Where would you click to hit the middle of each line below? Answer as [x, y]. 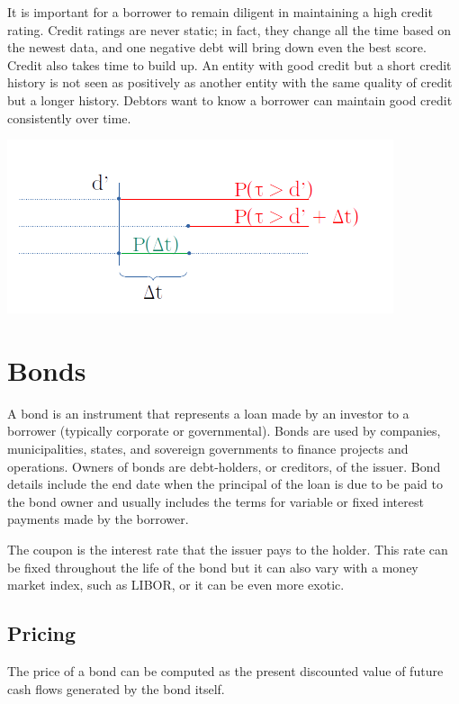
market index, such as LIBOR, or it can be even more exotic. [176, 585]
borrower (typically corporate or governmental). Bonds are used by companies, [224, 431]
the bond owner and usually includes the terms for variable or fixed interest [216, 501]
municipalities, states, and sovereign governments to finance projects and [208, 449]
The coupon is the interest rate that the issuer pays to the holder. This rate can [228, 550]
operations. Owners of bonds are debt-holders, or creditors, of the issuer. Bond [224, 466]
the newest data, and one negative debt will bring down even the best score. [217, 47]
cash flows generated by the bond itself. [116, 688]
